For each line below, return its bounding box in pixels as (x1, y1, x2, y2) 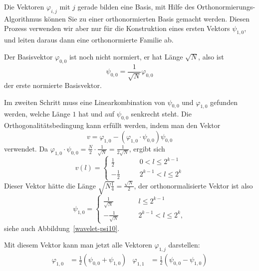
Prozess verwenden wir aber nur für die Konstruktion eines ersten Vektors (4, 23, 230, 33)
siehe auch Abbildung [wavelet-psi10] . (4, 222, 120, 233)
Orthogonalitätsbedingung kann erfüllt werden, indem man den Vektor (4, 120, 221, 130)
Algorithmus (4, 13, 42, 23)
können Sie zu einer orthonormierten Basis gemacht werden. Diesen (44, 13, 250, 23)
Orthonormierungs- (197, 1, 256, 11)
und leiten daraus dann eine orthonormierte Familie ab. (4, 34, 174, 45)
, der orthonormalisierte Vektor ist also (134, 180, 253, 190)
